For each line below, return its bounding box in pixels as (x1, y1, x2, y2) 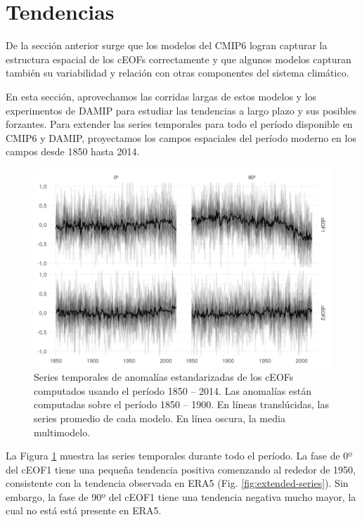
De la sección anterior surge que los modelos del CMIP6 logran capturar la (6, 38, 328, 53)
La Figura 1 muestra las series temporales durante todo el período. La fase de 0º (6, 448, 353, 463)
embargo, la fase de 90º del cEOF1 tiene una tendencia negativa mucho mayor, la (6, 489, 356, 504)
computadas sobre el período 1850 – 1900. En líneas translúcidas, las (34, 397, 329, 412)
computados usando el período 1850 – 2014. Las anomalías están (34, 383, 311, 398)
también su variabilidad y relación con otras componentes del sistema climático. (6, 65, 349, 80)
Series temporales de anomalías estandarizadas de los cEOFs (34, 370, 294, 384)
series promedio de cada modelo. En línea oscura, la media (34, 410, 285, 425)
